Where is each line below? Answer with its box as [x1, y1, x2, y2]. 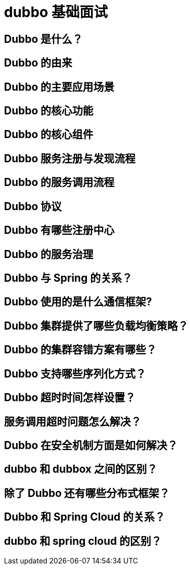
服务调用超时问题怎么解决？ [4, 415, 141, 428]
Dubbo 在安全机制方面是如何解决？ [4, 438, 178, 452]
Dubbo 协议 [4, 200, 62, 213]
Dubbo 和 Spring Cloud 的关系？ [4, 511, 165, 524]
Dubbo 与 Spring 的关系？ [4, 271, 133, 284]
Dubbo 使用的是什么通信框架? [4, 295, 152, 308]
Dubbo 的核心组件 [4, 128, 93, 141]
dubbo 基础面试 [4, 4, 108, 21]
